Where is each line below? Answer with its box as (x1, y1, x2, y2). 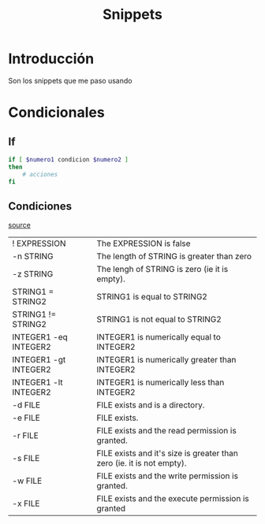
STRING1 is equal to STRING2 (96, 292, 207, 303)
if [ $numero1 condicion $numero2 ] (8, 155, 129, 163)
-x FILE (12, 498, 40, 509)
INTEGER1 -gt (12, 355, 66, 366)
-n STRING (12, 251, 54, 262)
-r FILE (12, 430, 39, 441)
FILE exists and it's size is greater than (96, 448, 238, 459)
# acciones (22, 170, 58, 178)
